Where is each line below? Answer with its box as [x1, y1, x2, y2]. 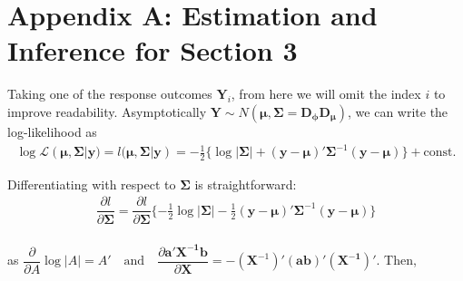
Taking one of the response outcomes [7, 84, 212, 103]
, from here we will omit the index [231, 84, 421, 103]
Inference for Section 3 [7, 32, 298, 69]
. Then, [376, 250, 417, 269]
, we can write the [348, 102, 448, 121]
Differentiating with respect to [7, 174, 176, 193]
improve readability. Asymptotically [7, 102, 207, 121]
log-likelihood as [7, 121, 97, 140]
